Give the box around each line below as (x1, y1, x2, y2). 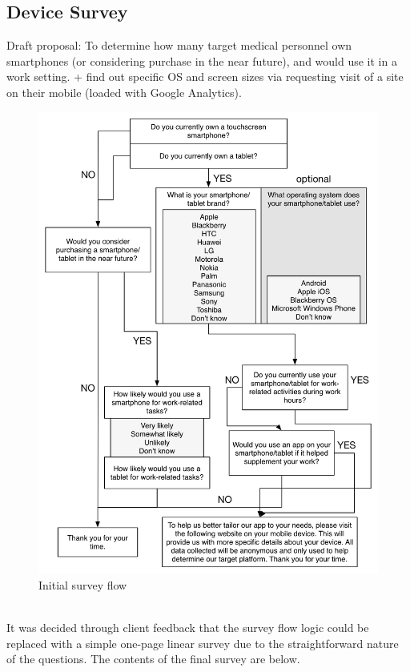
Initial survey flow (38, 576, 127, 593)
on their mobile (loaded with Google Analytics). (6, 83, 242, 100)
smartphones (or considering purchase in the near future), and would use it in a (6, 52, 397, 69)
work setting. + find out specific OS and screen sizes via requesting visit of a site (6, 68, 404, 85)
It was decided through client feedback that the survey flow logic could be (6, 618, 369, 635)
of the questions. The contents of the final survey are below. (6, 650, 300, 667)
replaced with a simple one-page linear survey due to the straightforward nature (6, 634, 399, 651)
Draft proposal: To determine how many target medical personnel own (6, 37, 352, 54)
